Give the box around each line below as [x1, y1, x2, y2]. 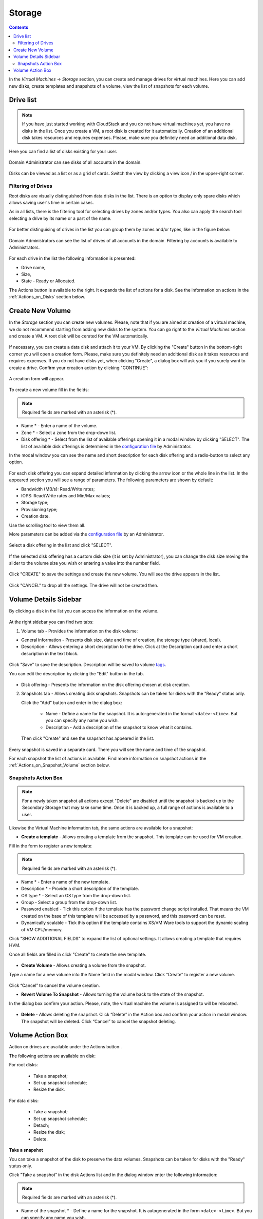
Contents [9, 24, 29, 30]
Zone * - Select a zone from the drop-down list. [21, 430, 117, 435]
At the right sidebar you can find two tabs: [9, 619, 94, 625]
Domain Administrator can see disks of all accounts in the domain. [9, 159, 142, 165]
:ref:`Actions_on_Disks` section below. [9, 294, 85, 300]
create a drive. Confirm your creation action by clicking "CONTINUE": [9, 365, 149, 371]
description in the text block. [21, 650, 79, 656]
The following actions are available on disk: [9, 1053, 96, 1059]
